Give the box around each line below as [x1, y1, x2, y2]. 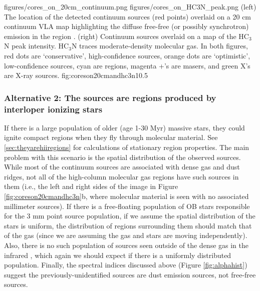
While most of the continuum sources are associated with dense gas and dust [4, 161, 240, 172]
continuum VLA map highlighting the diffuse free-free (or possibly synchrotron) [4, 21, 249, 31]
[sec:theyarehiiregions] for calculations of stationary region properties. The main [4, 142, 249, 152]
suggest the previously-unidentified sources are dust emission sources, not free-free [4, 269, 256, 279]
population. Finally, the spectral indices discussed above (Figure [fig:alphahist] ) [4, 259, 247, 270]
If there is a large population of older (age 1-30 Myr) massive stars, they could [4, 122, 245, 132]
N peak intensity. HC [4, 40, 69, 51]
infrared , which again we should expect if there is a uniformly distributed [4, 249, 231, 260]
